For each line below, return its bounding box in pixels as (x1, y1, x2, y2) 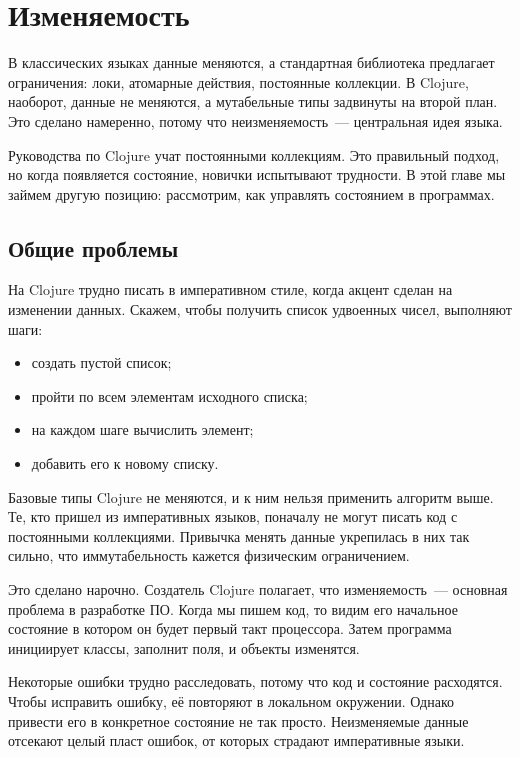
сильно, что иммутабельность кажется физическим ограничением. (8, 545, 410, 566)
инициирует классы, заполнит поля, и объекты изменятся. (8, 637, 360, 658)
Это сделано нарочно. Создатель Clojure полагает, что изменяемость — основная (8, 579, 508, 600)
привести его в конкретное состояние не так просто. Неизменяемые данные (8, 710, 469, 731)
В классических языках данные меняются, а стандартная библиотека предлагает (8, 52, 495, 73)
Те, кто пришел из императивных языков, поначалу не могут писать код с (8, 506, 458, 527)
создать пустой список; (31, 352, 172, 373)
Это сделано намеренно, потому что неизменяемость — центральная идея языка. (8, 110, 503, 131)
